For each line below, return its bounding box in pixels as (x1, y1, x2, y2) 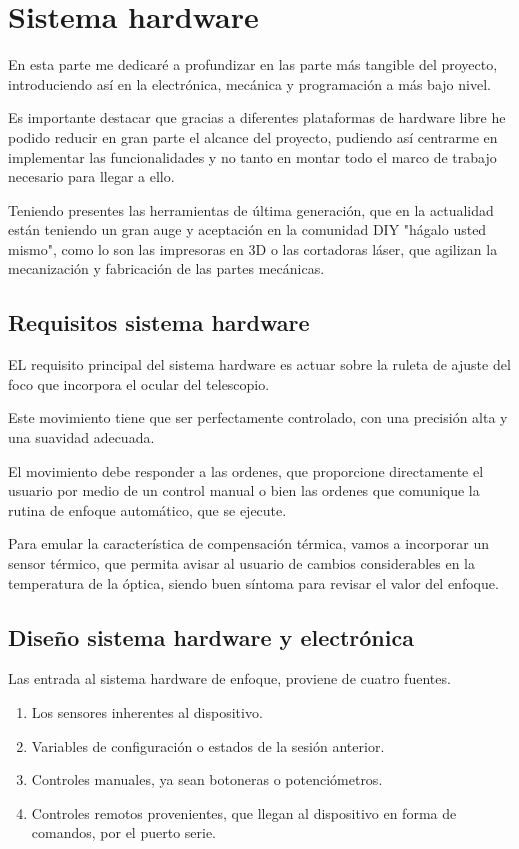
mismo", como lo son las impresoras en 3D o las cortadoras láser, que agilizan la (8, 238, 498, 259)
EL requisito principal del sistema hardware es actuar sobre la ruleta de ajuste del (8, 354, 511, 375)
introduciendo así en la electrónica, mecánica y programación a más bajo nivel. (8, 73, 491, 94)
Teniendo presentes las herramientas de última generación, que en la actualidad (8, 199, 494, 220)
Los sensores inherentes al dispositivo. (31, 702, 263, 722)
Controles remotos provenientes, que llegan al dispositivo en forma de (31, 802, 457, 823)
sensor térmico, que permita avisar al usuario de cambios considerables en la (8, 553, 476, 574)
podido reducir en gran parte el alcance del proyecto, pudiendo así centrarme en (8, 126, 498, 147)
